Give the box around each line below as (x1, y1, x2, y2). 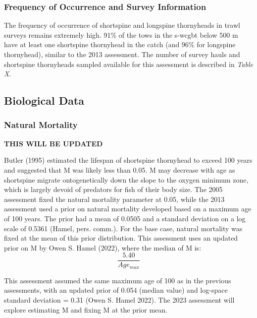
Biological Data (4, 93, 85, 108)
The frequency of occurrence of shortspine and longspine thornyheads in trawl (4, 20, 240, 30)
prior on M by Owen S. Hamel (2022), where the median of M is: (4, 242, 202, 253)
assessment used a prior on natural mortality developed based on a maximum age (4, 203, 252, 214)
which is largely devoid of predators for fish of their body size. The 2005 (4, 184, 223, 194)
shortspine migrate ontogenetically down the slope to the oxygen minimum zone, (4, 174, 249, 185)
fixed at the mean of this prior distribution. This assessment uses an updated (4, 233, 238, 243)
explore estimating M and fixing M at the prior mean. (4, 304, 167, 315)
